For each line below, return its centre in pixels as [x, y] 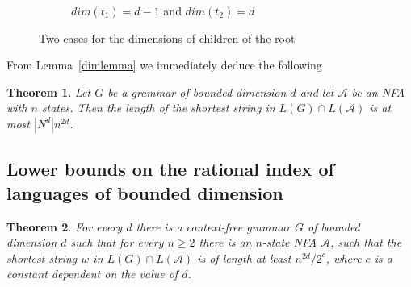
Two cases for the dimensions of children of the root [167, 37]
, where [344, 258]
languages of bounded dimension [145, 192]
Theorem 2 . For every [65, 226]
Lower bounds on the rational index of [170, 169]
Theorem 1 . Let [49, 92]
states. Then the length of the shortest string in [158, 108]
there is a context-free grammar [213, 226]
